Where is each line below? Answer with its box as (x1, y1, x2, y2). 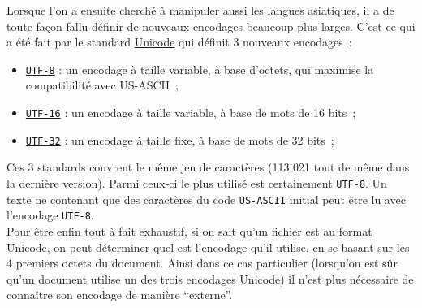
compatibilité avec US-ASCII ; (25, 76, 179, 93)
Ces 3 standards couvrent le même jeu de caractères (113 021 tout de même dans (6, 158, 410, 176)
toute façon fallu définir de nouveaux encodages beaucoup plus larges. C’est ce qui (6, 17, 416, 34)
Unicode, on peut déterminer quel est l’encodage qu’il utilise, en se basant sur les (6, 238, 410, 255)
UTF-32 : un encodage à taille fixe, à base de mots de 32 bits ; (25, 131, 334, 148)
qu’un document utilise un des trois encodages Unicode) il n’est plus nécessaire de (6, 270, 414, 287)
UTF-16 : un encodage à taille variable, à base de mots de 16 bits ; (25, 104, 356, 121)
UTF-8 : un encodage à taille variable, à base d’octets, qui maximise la (25, 60, 374, 77)
